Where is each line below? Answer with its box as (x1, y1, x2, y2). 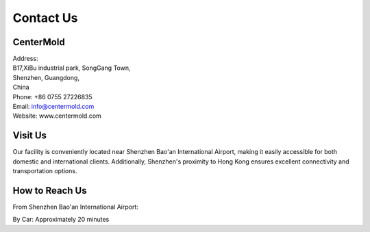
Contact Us (12, 10, 78, 25)
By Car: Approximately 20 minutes (12, 216, 110, 224)
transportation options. (12, 167, 77, 175)
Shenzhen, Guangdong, (12, 73, 80, 81)
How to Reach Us (12, 185, 87, 196)
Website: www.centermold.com (12, 112, 102, 120)
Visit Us (12, 130, 47, 142)
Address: (12, 55, 38, 63)
